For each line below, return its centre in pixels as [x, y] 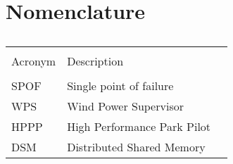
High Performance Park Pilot [139, 127]
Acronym [34, 61]
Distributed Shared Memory [136, 147]
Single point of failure [120, 86]
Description [95, 61]
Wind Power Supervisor [125, 106]
